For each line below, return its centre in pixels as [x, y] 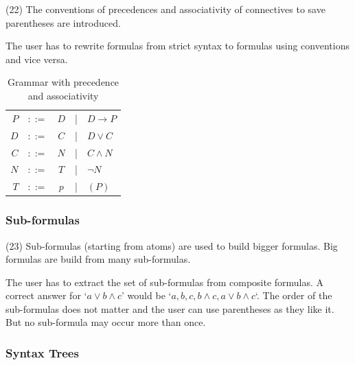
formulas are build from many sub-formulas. [98, 259]
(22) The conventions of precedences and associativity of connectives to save [165, 9]
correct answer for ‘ [46, 295]
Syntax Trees [42, 352]
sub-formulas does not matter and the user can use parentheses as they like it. [170, 308]
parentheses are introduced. [63, 22]
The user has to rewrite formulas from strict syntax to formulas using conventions [177, 46]
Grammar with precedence [64, 82]
